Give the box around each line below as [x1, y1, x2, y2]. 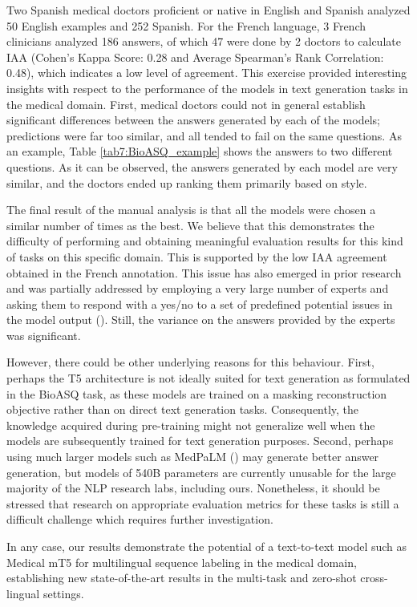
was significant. [6, 326, 81, 343]
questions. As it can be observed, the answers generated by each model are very [6, 158, 398, 175]
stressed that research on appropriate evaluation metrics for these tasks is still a [6, 495, 399, 512]
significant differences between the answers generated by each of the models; [6, 111, 380, 128]
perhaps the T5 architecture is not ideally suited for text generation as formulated [6, 370, 411, 386]
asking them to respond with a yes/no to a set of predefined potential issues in [6, 295, 393, 312]
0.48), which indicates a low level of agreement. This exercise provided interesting [6, 64, 407, 81]
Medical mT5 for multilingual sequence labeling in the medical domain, [6, 553, 357, 570]
